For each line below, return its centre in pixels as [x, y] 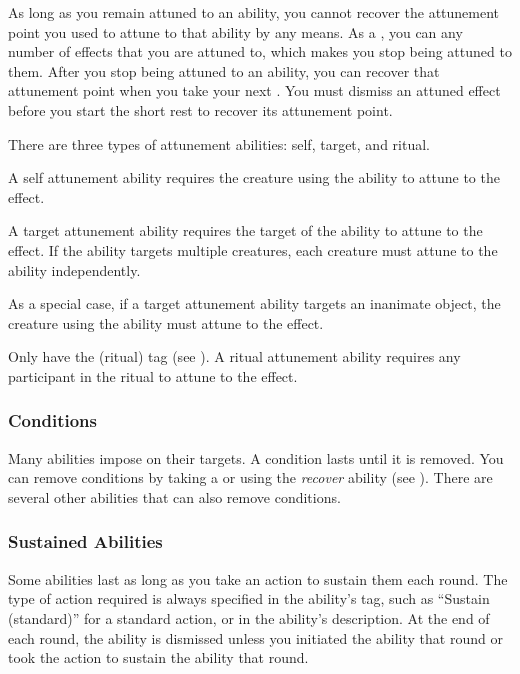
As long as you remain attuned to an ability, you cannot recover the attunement [254, 12]
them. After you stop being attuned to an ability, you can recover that [224, 70]
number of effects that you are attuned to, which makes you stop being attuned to [260, 51]
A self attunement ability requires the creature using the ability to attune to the [254, 177]
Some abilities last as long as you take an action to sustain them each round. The [258, 578]
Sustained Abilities [85, 541]
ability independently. [74, 269]
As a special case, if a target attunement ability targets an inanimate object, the [254, 303]
